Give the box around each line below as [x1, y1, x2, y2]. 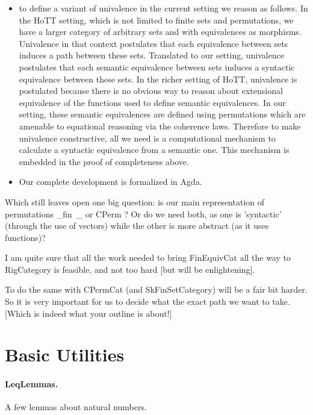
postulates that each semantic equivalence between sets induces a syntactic [19, 60, 295, 73]
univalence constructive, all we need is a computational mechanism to [19, 131, 276, 144]
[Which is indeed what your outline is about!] [5, 307, 172, 319]
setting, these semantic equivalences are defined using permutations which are [19, 108, 306, 120]
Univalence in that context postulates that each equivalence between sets [19, 37, 288, 49]
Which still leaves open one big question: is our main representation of [5, 195, 265, 208]
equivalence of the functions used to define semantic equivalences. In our [19, 96, 286, 108]
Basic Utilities [5, 342, 125, 367]
